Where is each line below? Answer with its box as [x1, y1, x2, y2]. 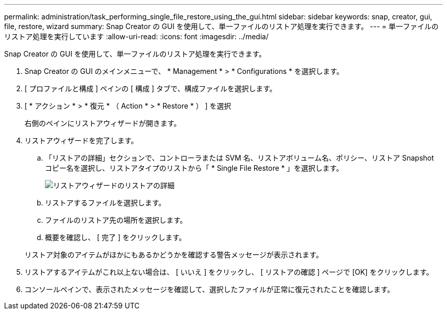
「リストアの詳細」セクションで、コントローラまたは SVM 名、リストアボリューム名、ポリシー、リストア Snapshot [45, 153, 434, 162]
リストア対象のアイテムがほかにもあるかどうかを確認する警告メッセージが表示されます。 [24, 250, 323, 259]
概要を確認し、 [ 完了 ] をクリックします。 [45, 233, 186, 242]
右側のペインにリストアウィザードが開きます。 [24, 119, 181, 127]
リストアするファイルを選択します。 [45, 198, 166, 207]
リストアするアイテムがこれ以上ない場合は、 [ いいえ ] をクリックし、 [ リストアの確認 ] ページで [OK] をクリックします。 [24, 268, 434, 276]
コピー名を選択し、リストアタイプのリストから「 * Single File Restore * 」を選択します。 [45, 164, 343, 172]
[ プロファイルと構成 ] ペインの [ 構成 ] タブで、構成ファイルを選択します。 [24, 84, 277, 93]
